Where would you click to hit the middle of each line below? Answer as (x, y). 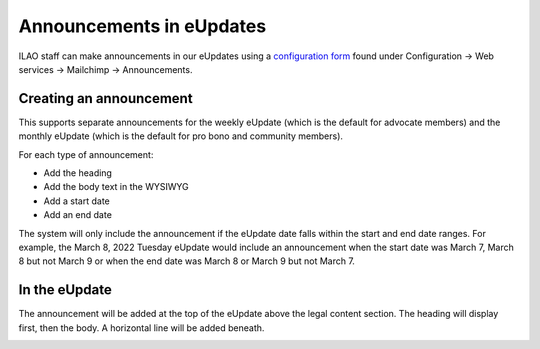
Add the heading (77, 173)
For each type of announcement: (86, 154)
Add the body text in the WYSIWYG (116, 187)
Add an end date (77, 215)
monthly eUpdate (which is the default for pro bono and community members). (181, 136)
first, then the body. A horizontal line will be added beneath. (141, 327)
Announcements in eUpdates (142, 26)
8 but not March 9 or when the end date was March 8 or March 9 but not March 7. (186, 261)
